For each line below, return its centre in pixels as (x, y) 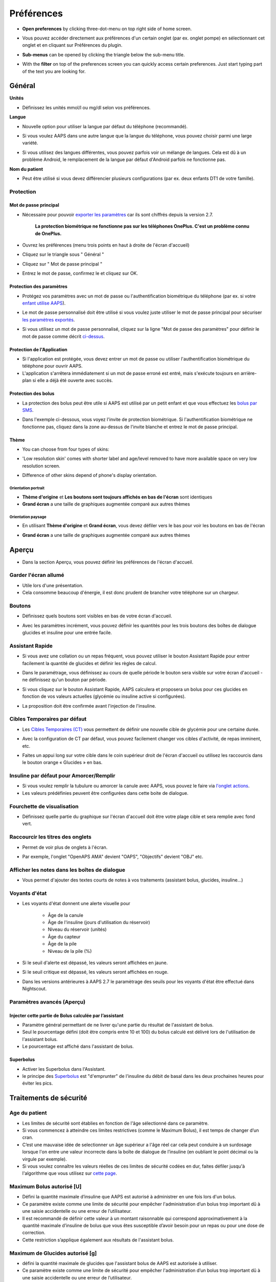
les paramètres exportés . (49, 319)
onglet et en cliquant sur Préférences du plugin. (72, 45)
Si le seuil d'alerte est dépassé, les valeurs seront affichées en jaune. (95, 963)
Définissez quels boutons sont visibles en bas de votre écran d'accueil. (97, 616)
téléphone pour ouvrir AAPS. (52, 366)
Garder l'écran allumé (37, 575)
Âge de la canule (66, 915)
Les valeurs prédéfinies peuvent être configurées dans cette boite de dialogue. (105, 793)
